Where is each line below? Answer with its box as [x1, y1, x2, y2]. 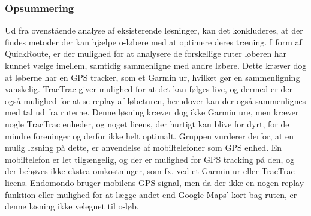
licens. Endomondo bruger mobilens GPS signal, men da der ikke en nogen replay [5, 176, 304, 188]
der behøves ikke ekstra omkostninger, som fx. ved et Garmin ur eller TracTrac [5, 165, 295, 177]
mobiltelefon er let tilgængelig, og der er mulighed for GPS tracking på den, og [5, 153, 295, 165]
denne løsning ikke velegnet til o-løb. [5, 200, 139, 212]
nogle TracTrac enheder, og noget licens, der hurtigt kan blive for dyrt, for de [5, 117, 289, 130]
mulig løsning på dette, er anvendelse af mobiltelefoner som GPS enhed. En [5, 141, 282, 154]
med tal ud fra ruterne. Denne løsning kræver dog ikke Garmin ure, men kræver [5, 106, 299, 118]
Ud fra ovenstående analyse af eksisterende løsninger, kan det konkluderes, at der [5, 24, 303, 36]
